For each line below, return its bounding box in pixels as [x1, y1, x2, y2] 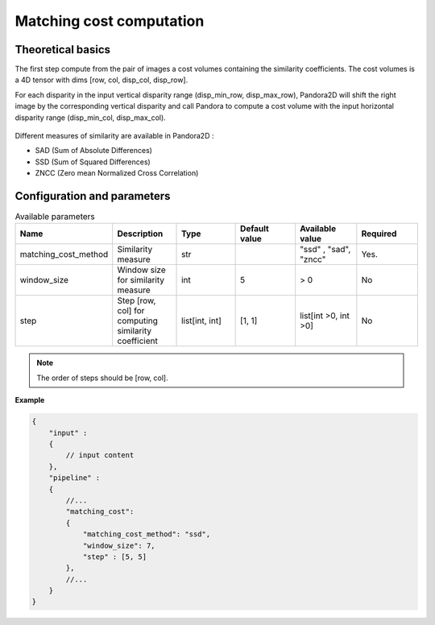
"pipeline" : [48, 474, 101, 482]
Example [14, 395, 45, 405]
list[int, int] [181, 315, 222, 326]
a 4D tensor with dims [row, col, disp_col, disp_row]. [14, 75, 188, 85]
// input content [65, 451, 135, 460]
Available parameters [14, 211, 96, 222]
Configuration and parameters [14, 189, 171, 203]
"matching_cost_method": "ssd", [82, 530, 211, 539]
